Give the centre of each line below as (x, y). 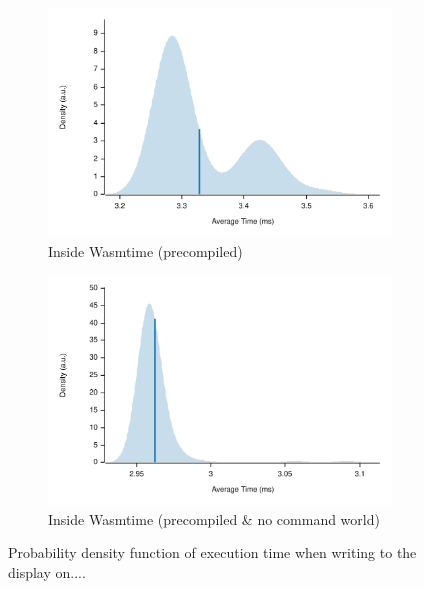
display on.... (47, 571)
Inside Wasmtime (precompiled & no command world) (214, 518)
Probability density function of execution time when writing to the (212, 552)
